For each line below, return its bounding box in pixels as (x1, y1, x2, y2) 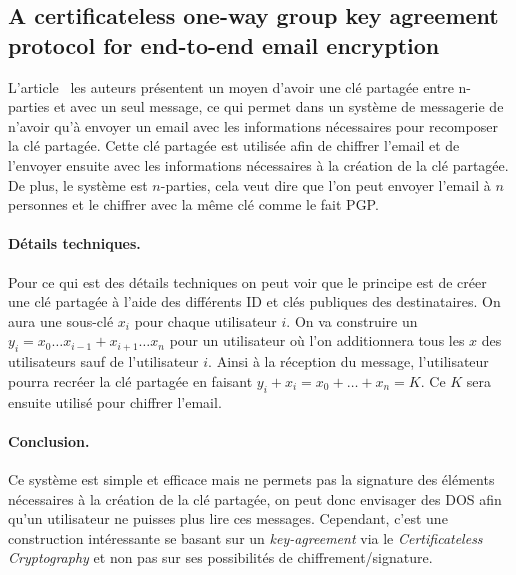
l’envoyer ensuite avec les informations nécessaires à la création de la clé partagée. (8, 154, 509, 175)
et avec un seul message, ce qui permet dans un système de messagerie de (54, 96, 504, 117)
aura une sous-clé (8, 310, 114, 331)
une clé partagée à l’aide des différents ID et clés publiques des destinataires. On (8, 291, 501, 312)
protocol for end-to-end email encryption (8, 29, 440, 60)
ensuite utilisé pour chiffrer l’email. (8, 391, 222, 412)
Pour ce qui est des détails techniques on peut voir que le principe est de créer (8, 271, 487, 292)
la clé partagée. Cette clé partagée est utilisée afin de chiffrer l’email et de (8, 135, 460, 156)
